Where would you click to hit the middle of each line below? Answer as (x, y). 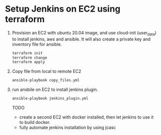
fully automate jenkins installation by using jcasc (68, 128)
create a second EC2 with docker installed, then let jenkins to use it (86, 117)
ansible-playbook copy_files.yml (46, 80)
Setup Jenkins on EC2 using (63, 9)
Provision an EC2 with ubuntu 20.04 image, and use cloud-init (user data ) (84, 33)
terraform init (27, 53)
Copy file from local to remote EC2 (47, 71)
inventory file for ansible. (37, 44)
